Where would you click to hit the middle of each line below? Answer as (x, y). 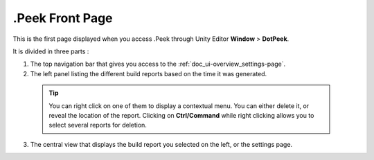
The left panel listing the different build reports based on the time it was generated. (149, 73)
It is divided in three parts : (51, 51)
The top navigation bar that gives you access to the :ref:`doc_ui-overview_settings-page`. (158, 64)
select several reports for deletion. (98, 125)
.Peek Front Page (63, 18)
